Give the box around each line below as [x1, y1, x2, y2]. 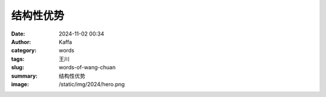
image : [11, 80, 30, 87]
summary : [11, 72, 38, 80]
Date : [11, 30, 25, 37]
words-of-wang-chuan [59, 64, 116, 71]
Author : [11, 38, 31, 45]
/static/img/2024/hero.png [59, 80, 125, 87]
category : [11, 47, 37, 54]
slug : [11, 64, 24, 71]
